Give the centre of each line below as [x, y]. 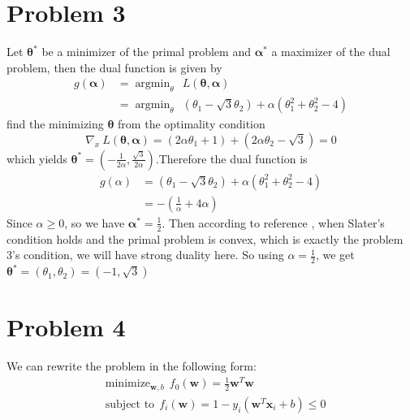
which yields [37, 158]
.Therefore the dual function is [231, 158]
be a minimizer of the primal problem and [146, 52]
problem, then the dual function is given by [114, 67]
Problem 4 [66, 327]
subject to [130, 404]
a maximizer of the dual [331, 52]
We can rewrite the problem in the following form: [132, 366]
